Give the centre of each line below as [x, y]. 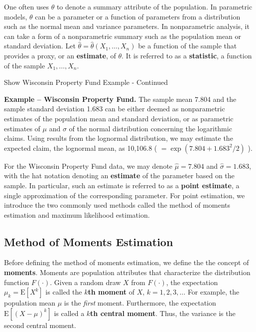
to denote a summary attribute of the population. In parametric [154, 6]
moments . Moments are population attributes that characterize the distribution [127, 272]
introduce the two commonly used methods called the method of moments [117, 205]
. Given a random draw [85, 282]
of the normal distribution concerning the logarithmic [150, 128]
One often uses [26, 6]
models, [16, 16]
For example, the [213, 292]
